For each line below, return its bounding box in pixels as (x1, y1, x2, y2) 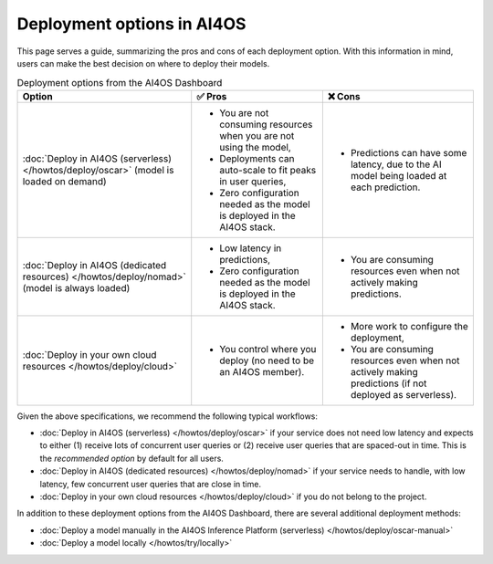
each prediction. (350, 181, 421, 193)
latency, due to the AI (350, 158, 442, 171)
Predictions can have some (350, 146, 467, 159)
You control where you (219, 342, 317, 355)
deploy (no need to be (219, 354, 315, 367)
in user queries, (219, 174, 287, 187)
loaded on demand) (22, 174, 107, 187)
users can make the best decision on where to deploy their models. (16, 57, 270, 68)
